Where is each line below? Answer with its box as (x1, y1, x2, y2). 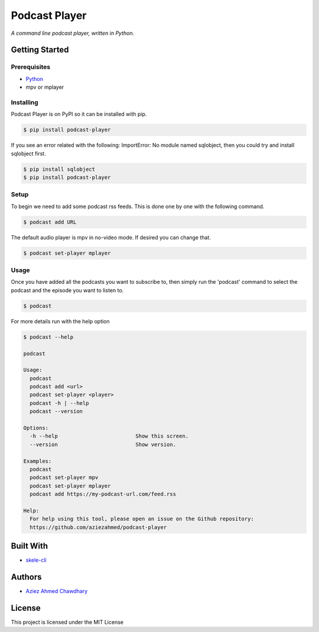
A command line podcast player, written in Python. (11, 30, 135, 37)
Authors (11, 572, 42, 582)
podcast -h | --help (30, 400, 89, 406)
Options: (23, 424, 49, 432)
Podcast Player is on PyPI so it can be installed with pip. (11, 111, 147, 118)
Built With (11, 541, 48, 551)
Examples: (23, 458, 52, 464)
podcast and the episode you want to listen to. (11, 287, 124, 294)
